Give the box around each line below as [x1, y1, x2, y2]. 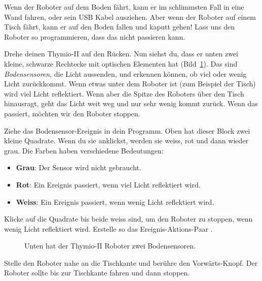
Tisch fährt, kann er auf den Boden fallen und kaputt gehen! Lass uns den [4, 21, 235, 32]
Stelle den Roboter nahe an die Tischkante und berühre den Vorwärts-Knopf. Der [4, 257, 258, 268]
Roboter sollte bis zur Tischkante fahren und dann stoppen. [4, 267, 190, 278]
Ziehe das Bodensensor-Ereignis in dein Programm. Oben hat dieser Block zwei [4, 125, 250, 136]
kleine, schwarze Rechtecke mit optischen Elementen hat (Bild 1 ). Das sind [4, 58, 238, 69]
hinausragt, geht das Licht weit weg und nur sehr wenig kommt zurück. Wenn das [4, 98, 258, 109]
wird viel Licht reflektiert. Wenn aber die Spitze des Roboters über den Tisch [4, 88, 244, 99]
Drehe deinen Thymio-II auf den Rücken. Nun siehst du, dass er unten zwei [4, 48, 238, 59]
